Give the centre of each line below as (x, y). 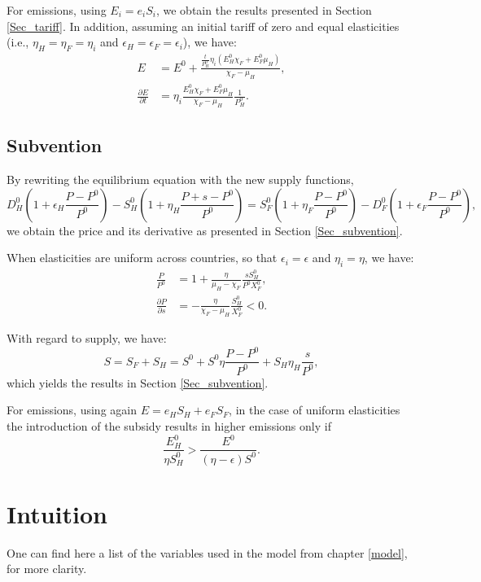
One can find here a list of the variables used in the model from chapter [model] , (207, 552)
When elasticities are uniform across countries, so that (142, 258)
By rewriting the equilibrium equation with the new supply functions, (180, 179)
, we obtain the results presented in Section (264, 10)
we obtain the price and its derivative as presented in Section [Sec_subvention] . (205, 230)
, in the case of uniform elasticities (315, 410)
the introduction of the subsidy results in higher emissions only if (169, 426)
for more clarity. (47, 569)
